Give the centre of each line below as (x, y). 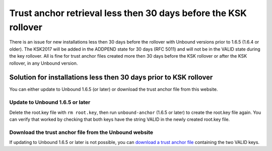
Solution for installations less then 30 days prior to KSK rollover (111, 78)
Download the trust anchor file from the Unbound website (81, 132)
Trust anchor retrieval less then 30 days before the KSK (128, 13)
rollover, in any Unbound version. (44, 63)
